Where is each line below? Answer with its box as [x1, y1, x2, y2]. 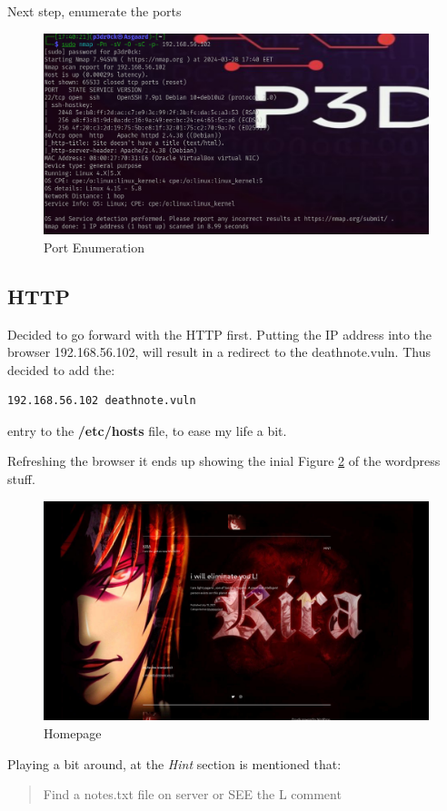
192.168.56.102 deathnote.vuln [7, 394, 196, 408]
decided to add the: [7, 360, 115, 379]
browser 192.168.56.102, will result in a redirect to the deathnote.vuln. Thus [7, 342, 431, 361]
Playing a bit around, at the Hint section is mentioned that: [7, 754, 342, 773]
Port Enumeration [44, 237, 144, 256]
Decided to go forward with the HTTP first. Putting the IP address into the [7, 324, 432, 343]
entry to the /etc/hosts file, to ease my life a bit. [7, 420, 287, 440]
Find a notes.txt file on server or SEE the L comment [43, 785, 342, 804]
